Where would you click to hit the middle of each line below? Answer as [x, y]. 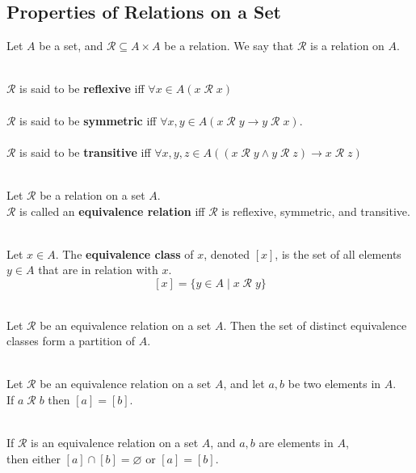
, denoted [227, 253]
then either [34, 458]
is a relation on [347, 46]
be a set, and [71, 46]
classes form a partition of [71, 341]
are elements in [296, 443]
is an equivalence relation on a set [115, 443]
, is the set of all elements [338, 253]
